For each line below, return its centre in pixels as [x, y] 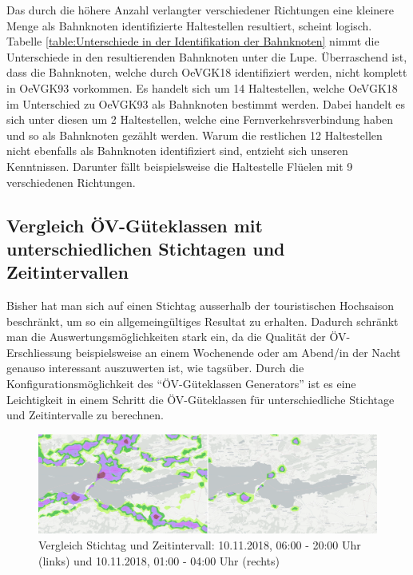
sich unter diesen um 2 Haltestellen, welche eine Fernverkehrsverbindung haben [200, 119]
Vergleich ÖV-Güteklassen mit [135, 225]
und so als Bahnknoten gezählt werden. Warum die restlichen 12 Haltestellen [195, 135]
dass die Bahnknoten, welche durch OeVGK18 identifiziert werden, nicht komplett [207, 72]
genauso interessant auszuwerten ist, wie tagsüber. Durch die [155, 368]
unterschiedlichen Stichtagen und [146, 248]
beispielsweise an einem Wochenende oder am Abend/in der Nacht [238, 352]
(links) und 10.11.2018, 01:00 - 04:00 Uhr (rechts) [159, 560]
